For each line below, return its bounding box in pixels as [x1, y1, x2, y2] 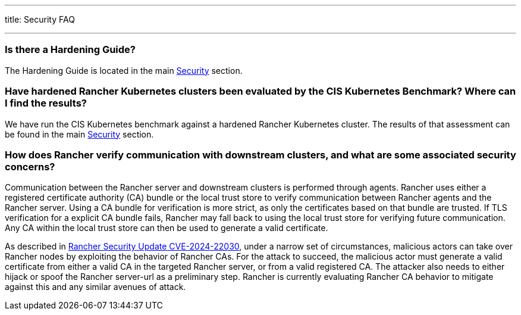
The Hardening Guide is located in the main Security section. [5, 65, 243, 76]
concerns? [5, 160, 55, 173]
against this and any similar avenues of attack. [5, 282, 186, 292]
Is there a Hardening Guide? [5, 43, 136, 56]
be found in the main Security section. [5, 129, 154, 139]
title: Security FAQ [5, 14, 75, 24]
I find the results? [5, 97, 87, 110]
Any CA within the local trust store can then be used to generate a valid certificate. [5, 223, 328, 233]
